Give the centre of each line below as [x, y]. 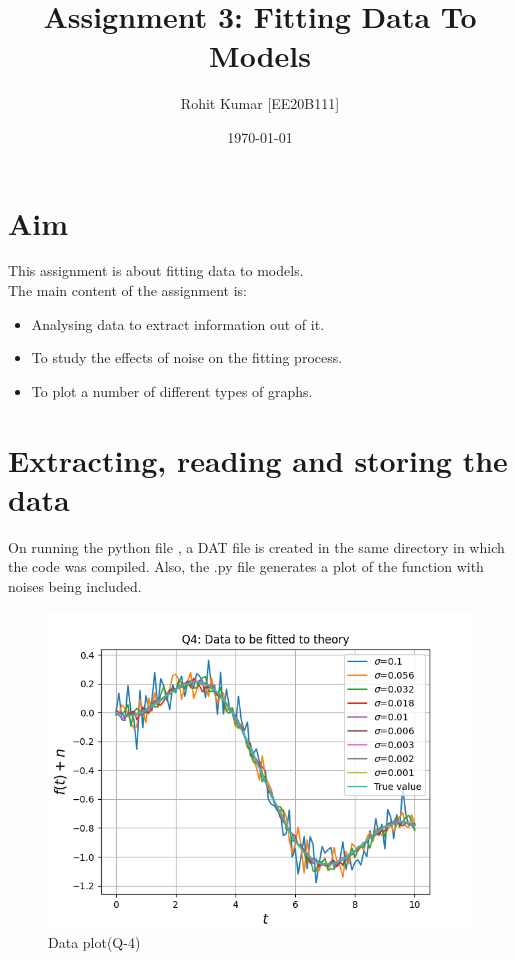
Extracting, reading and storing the [258, 459]
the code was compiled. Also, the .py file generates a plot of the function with [246, 566]
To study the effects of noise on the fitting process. [187, 357]
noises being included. [75, 585]
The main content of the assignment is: [127, 290]
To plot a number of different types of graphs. [172, 390]
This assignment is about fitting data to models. [156, 270]
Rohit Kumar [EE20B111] [260, 103]
